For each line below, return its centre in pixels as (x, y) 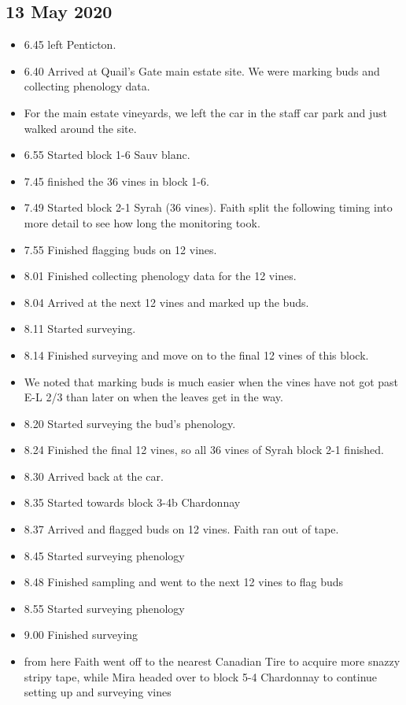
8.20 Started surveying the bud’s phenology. (130, 423)
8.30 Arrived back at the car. (94, 476)
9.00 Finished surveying (81, 635)
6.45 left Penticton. (70, 44)
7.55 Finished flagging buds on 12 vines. (120, 249)
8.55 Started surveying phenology (104, 608)
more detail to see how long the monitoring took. (142, 222)
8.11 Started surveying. (80, 329)
